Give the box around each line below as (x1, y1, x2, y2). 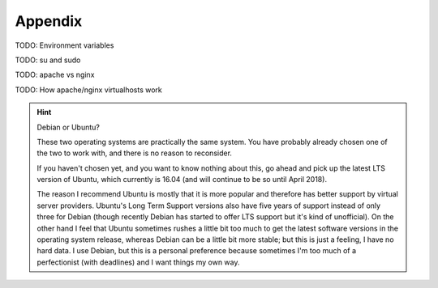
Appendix (15, 12, 83, 30)
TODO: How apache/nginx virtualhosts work (15, 85, 162, 95)
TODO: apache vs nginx (15, 70, 95, 80)
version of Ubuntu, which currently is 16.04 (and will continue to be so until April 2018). (36, 175, 328, 184)
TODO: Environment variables (15, 40, 114, 50)
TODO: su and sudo (15, 55, 81, 65)
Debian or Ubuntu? (36, 122, 101, 132)
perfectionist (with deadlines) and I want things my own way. (36, 257, 240, 267)
